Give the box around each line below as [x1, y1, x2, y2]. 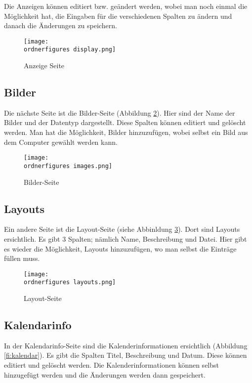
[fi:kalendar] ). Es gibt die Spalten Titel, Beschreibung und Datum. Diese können [4, 350, 247, 360]
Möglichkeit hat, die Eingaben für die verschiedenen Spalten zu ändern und [4, 10, 232, 21]
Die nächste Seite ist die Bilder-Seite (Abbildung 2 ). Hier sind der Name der [4, 107, 235, 118]
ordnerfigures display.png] [24, 46, 116, 53]
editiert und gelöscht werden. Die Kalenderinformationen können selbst [4, 360, 219, 370]
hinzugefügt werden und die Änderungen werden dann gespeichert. [4, 369, 206, 380]
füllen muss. [4, 253, 40, 263]
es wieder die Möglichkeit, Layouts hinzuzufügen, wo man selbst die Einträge [4, 243, 237, 254]
